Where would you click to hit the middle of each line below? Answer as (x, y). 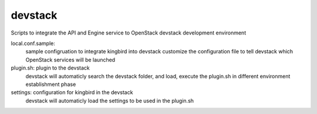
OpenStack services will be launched (70, 60)
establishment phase (51, 84)
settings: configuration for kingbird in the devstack (72, 92)
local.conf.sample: (33, 43)
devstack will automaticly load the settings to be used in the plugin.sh (109, 101)
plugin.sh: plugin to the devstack (50, 68)
